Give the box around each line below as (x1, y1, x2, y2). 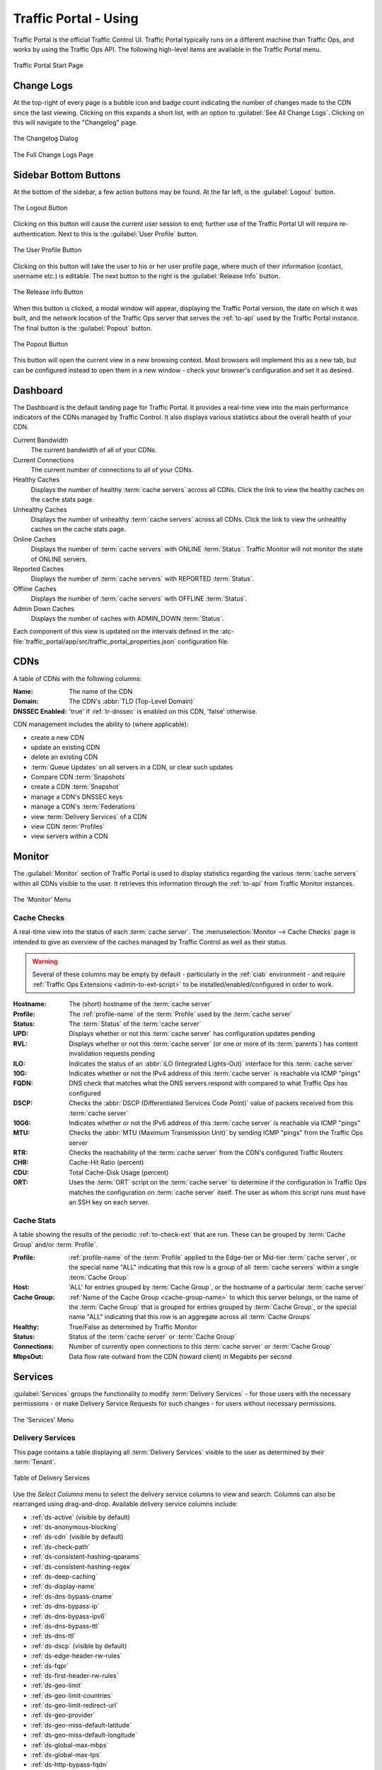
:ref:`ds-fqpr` (30, 1661, 69, 1670)
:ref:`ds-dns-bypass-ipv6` (30, 1611, 107, 1621)
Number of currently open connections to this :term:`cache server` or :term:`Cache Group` (69, 1342, 332, 1351)
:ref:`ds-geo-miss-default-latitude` (30, 1720, 132, 1729)
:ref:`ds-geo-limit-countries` (30, 1691, 113, 1699)
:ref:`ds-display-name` (30, 1582, 97, 1591)
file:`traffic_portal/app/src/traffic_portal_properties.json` (13, 637, 177, 646)
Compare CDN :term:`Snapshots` (30, 772, 127, 782)
